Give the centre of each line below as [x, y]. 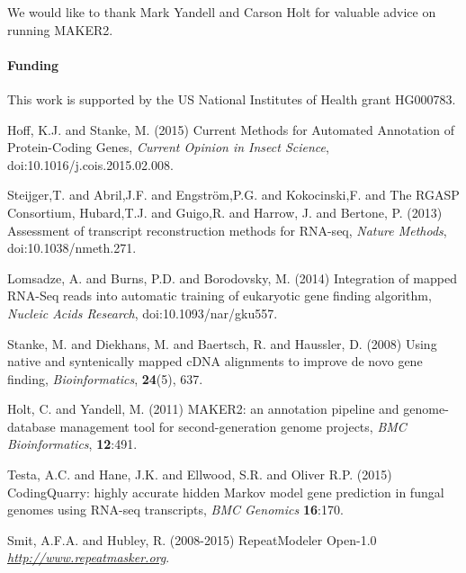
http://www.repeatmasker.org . [89, 557]
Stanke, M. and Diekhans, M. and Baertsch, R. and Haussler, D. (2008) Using [222, 343]
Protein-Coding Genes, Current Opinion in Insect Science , [168, 147]
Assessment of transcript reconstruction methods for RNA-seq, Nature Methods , [227, 230]
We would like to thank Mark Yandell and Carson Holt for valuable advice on [222, 12]
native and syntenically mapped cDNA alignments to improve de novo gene [215, 361]
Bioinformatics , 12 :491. [72, 444]
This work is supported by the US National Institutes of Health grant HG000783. [232, 98]
